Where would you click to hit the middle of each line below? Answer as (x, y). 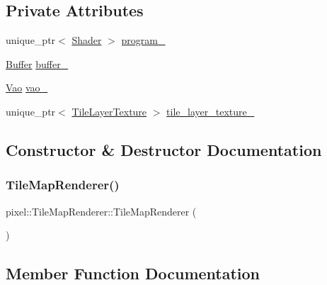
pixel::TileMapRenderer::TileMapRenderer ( (101, 211)
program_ (143, 40)
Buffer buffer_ (37, 63)
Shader (87, 40)
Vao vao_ (27, 88)
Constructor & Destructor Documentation (164, 149)
